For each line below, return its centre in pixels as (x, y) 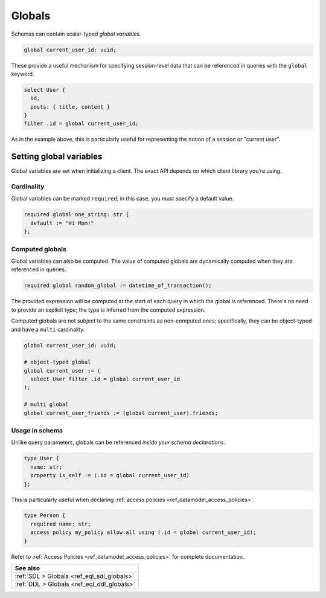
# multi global (46, 404)
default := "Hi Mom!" (62, 223)
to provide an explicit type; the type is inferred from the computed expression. (108, 310)
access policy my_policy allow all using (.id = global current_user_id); (143, 532)
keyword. (23, 74)
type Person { (45, 516)
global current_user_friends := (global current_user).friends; (121, 413)
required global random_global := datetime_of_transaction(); (118, 286)
